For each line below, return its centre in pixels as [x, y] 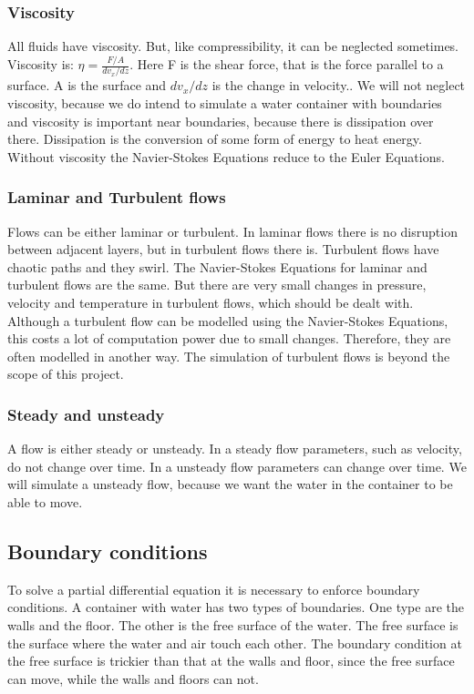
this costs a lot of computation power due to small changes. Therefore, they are [229, 338]
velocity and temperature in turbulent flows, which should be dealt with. [211, 302]
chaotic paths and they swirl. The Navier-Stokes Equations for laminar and [217, 266]
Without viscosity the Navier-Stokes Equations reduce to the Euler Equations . [226, 156]
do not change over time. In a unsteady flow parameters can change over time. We [237, 466]
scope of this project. [66, 374]
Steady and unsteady [86, 414]
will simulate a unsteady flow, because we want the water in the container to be [230, 484]
